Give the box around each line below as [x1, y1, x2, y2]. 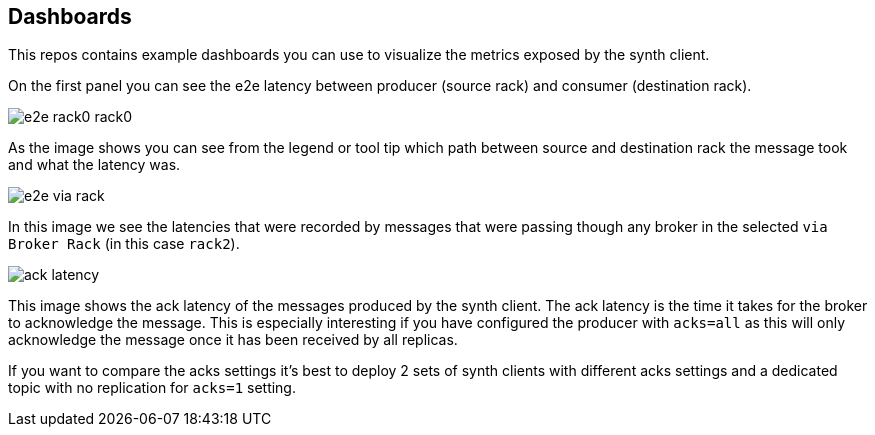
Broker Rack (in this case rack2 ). [8, 235, 240, 253]
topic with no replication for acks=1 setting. [8, 379, 296, 397]
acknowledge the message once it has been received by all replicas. [8, 331, 458, 349]
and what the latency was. [8, 156, 181, 174]
